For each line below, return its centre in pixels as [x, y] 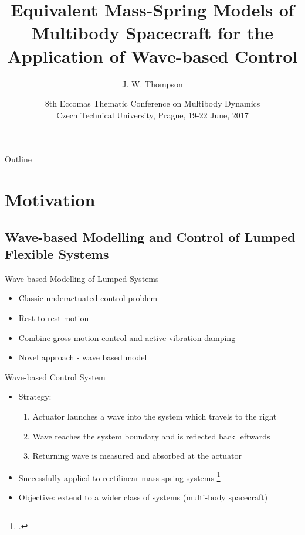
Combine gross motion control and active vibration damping [127, 337]
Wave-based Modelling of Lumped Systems [82, 278]
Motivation [50, 200]
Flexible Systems [57, 254]
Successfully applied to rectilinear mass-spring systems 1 [119, 476]
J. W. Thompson [152, 84]
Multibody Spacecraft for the [152, 33]
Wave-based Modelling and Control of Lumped [150, 236]
